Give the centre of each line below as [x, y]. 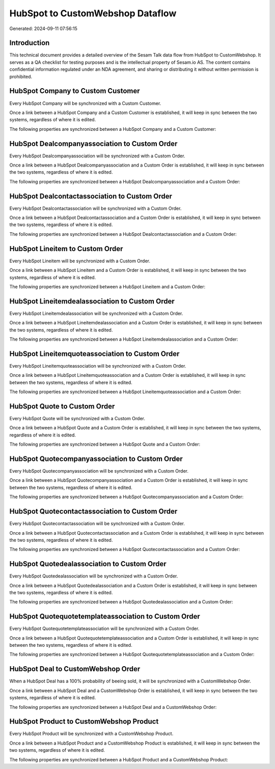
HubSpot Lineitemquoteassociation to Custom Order [94, 354]
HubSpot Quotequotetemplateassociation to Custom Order [105, 616]
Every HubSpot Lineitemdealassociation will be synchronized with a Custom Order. [96, 313]
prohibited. [21, 76]
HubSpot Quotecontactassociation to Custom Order [93, 512]
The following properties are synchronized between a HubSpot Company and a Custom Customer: [113, 129]
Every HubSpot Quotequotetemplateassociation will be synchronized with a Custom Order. [104, 628]
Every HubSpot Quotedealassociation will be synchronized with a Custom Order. [94, 576]
